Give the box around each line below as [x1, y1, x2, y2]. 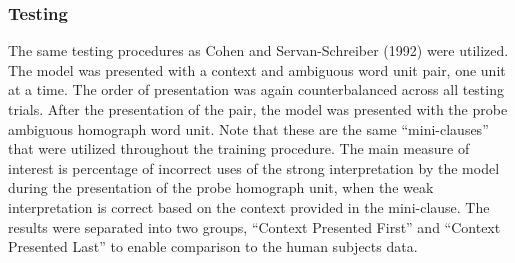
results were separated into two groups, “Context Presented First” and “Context [8, 216, 501, 237]
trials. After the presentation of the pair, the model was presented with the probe [8, 99, 508, 119]
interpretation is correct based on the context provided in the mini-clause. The [8, 196, 490, 217]
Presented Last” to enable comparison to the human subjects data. [8, 236, 418, 257]
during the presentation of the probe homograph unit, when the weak [8, 177, 434, 198]
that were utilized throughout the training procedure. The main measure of [8, 138, 470, 159]
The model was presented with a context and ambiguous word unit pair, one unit [8, 59, 506, 80]
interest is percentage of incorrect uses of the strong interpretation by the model [8, 157, 500, 178]
